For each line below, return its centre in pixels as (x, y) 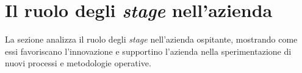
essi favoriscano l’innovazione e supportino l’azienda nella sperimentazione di (148, 51)
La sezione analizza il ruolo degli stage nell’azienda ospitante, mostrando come (151, 39)
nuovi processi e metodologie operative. (78, 63)
